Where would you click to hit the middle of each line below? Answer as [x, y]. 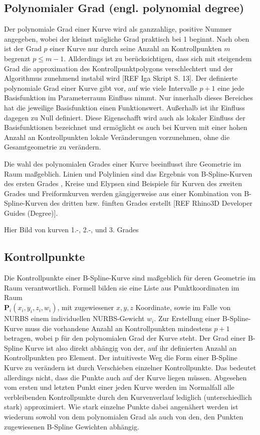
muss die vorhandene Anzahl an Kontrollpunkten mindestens [118, 328]
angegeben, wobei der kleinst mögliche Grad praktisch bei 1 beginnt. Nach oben [127, 38]
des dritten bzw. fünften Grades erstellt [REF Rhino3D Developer [151, 203]
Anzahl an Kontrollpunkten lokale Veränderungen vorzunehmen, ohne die [117, 137]
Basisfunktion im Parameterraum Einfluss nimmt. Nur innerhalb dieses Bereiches [128, 98]
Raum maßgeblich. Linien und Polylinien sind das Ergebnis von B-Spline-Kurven [128, 173]
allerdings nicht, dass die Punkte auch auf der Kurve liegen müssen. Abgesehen [125, 377]
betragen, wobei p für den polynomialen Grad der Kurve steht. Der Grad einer [125, 338]
